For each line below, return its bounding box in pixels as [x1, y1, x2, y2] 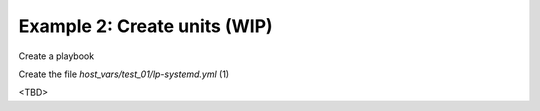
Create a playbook [18, 50, 95, 62]
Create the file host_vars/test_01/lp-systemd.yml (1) [18, 68, 230, 80]
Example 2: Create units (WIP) [18, 15, 274, 37]
